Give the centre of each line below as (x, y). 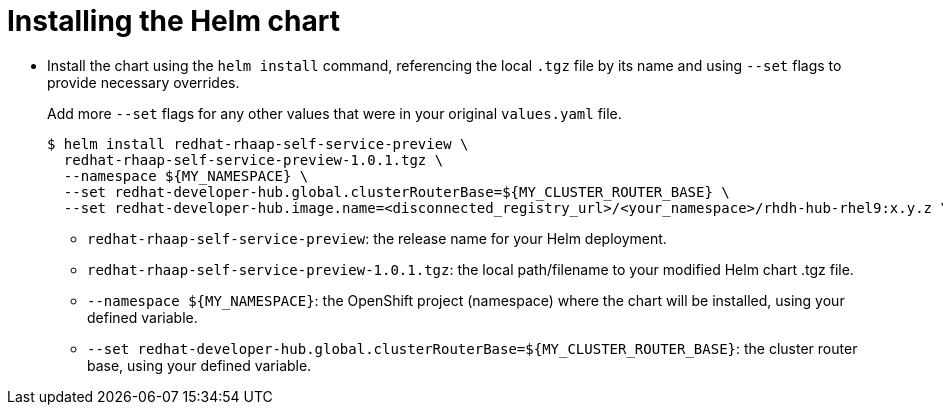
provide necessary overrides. (143, 82)
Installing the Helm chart (173, 21)
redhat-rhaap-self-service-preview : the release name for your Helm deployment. (377, 238)
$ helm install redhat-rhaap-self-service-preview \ (258, 143)
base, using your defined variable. (199, 365)
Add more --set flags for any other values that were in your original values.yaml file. (334, 113)
